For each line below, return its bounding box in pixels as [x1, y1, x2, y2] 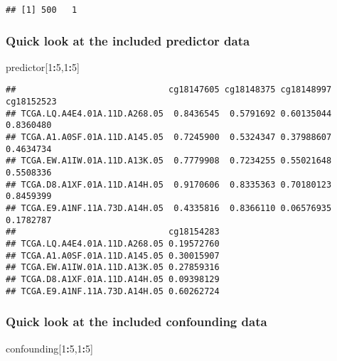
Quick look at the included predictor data [6, 31, 250, 49]
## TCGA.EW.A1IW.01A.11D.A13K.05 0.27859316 [6, 262, 220, 273]
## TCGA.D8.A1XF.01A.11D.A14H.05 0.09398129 [6, 274, 220, 284]
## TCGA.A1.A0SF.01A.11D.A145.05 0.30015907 [6, 250, 220, 261]
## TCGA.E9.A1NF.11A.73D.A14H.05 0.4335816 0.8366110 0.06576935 [6, 203, 332, 214]
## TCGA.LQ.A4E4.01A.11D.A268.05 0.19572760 [6, 239, 220, 249]
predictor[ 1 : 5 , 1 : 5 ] [6, 59, 80, 74]
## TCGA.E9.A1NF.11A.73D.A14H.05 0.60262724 [6, 286, 220, 296]
